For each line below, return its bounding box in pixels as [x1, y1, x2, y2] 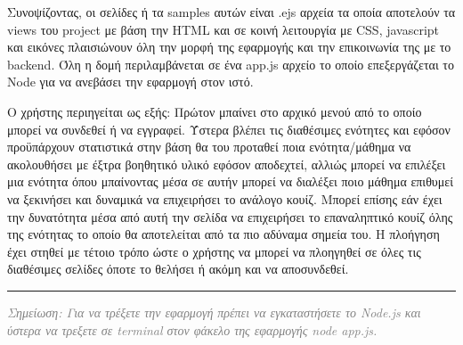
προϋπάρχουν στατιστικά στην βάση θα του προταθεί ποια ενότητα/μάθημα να [7, 137, 411, 156]
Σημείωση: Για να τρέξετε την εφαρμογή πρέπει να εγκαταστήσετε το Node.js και [7, 302, 421, 321]
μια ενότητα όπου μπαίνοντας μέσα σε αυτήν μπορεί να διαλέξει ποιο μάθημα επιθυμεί [7, 172, 453, 191]
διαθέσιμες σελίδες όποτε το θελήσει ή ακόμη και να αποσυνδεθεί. [7, 259, 349, 278]
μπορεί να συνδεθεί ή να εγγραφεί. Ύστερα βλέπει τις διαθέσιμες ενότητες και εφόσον [7, 119, 451, 138]
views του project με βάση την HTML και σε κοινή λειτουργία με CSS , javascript [7, 20, 440, 38]
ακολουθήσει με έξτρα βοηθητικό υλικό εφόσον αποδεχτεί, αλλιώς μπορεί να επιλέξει [7, 154, 446, 173]
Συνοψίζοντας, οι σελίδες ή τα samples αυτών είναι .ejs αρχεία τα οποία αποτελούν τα [7, 3, 456, 21]
